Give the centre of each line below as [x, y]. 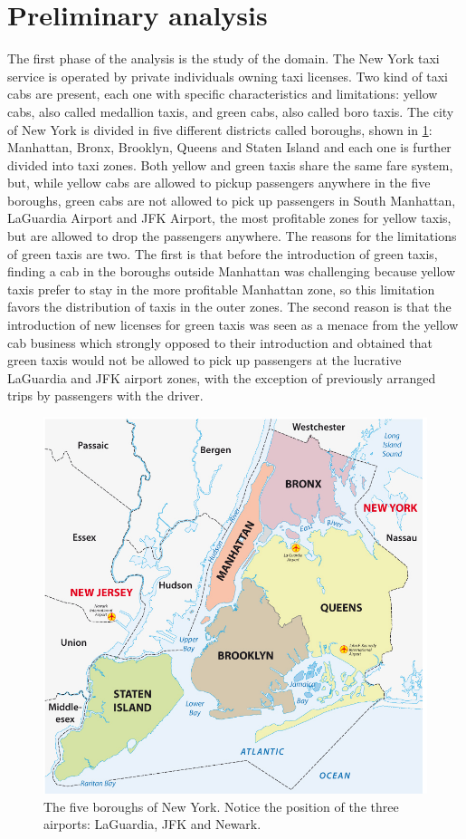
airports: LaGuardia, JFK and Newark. [152, 824]
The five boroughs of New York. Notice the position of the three [221, 806]
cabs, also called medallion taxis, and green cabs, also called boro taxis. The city [231, 111]
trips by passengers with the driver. [105, 395]
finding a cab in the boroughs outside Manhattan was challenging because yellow [232, 271]
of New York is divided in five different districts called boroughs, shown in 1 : [220, 129]
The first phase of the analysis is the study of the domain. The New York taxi [223, 58]
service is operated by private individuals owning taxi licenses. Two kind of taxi [228, 76]
